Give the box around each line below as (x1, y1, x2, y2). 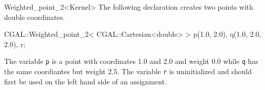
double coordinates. (4, 11, 65, 22)
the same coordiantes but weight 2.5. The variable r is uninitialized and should (4, 66, 252, 77)
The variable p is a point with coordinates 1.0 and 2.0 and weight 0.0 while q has (4, 56, 258, 66)
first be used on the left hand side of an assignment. (4, 76, 167, 86)
